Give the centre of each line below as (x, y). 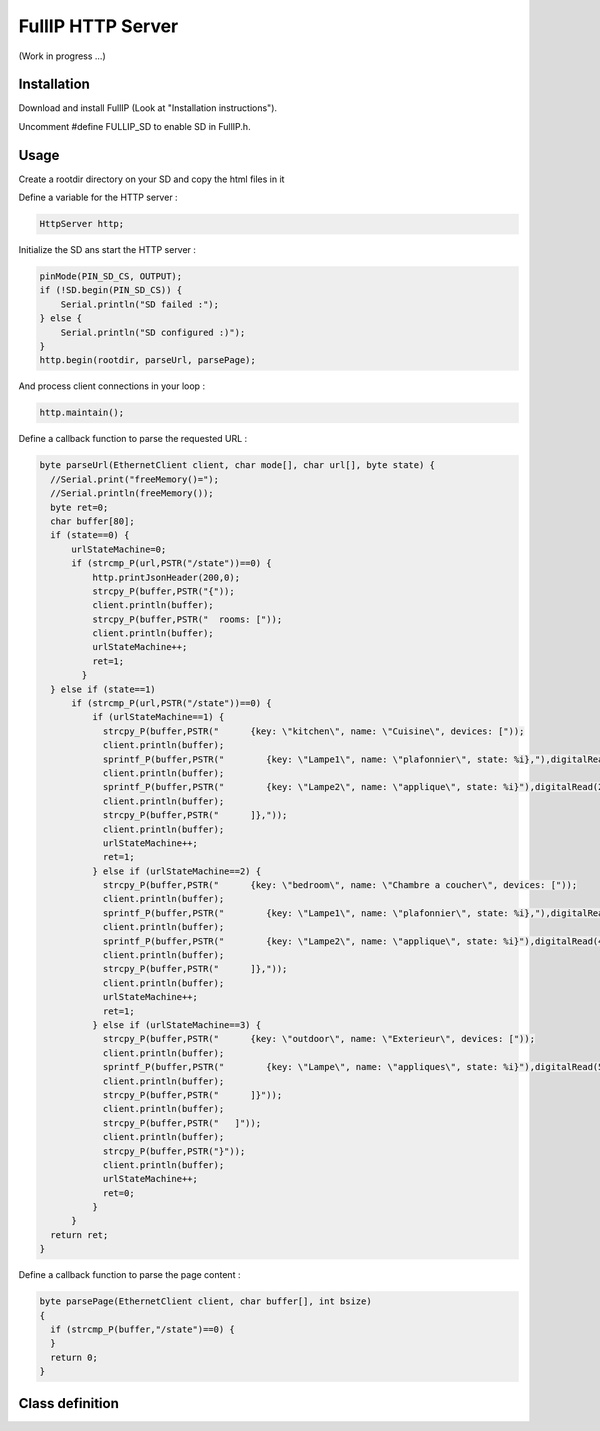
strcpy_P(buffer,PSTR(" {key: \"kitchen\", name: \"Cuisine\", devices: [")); (313, 731)
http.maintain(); (82, 413)
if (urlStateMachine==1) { (158, 717)
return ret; (79, 1234)
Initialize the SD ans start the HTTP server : (107, 250)
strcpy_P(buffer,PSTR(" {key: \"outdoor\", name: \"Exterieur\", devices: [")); (318, 1039)
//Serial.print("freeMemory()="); (135, 479)
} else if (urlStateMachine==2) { (176, 871)
